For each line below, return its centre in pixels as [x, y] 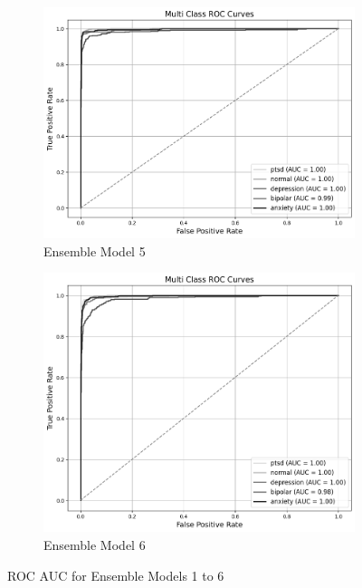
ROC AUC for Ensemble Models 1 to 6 [116, 575]
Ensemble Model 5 [95, 251]
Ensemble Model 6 [95, 545]
